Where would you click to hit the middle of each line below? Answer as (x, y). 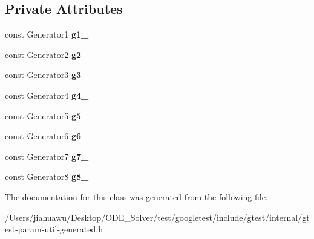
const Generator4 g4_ (47, 95)
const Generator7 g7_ (47, 156)
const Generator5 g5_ (47, 115)
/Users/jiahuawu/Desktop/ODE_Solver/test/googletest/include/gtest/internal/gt (157, 217)
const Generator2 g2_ (47, 54)
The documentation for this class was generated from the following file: (136, 196)
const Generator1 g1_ (47, 34)
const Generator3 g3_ (47, 75)
